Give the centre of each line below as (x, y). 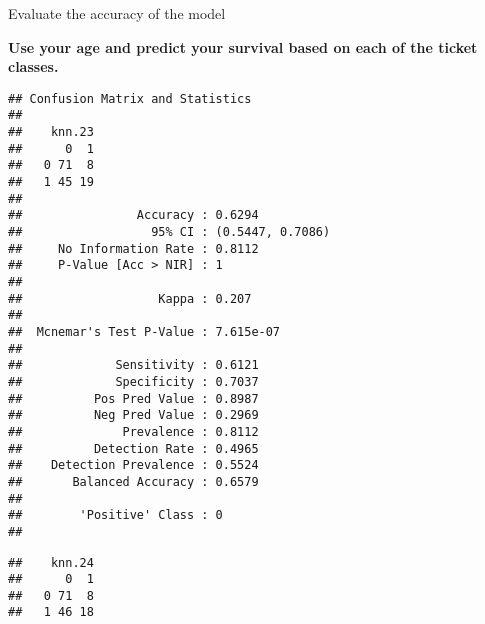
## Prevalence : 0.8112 (133, 431)
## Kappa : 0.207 (130, 298)
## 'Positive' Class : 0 (115, 515)
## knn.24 (51, 562)
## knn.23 (51, 132)
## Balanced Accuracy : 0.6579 (133, 481)
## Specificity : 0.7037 (133, 381)
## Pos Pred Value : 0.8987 (133, 398)
